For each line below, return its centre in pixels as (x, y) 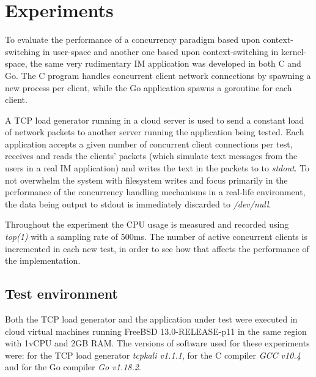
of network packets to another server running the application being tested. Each (155, 132)
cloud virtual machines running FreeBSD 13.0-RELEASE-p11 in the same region (156, 331)
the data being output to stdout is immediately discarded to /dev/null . (138, 203)
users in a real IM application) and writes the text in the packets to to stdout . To (157, 168)
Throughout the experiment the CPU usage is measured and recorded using (147, 224)
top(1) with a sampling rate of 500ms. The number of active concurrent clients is (156, 237)
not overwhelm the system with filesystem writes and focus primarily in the (146, 180)
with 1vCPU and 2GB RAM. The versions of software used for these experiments (157, 343)
